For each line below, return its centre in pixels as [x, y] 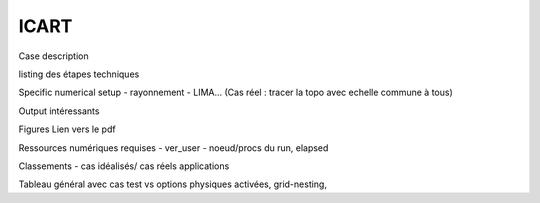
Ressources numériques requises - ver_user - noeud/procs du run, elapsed [173, 147]
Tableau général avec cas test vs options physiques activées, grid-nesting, [172, 184]
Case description [53, 56]
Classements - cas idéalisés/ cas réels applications [124, 166]
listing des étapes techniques [79, 74]
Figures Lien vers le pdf [67, 129]
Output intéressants [59, 111]
